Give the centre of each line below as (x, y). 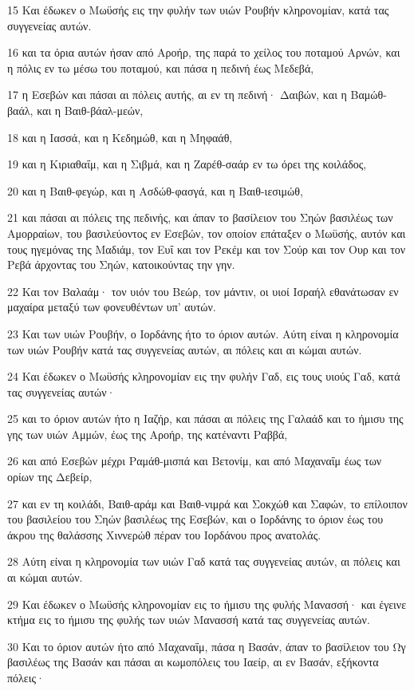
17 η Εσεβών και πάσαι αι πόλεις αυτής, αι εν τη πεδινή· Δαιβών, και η (177, 95)
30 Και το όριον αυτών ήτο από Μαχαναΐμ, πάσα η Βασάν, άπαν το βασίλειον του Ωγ (207, 646)
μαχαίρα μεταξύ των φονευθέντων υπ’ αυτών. (112, 307)
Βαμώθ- (369, 95)
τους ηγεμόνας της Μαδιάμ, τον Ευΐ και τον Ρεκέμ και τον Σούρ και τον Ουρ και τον (207, 249)
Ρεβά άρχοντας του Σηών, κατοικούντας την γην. (121, 265)
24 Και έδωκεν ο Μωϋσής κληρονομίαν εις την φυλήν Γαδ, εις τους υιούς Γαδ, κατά (204, 376)
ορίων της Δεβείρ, (50, 477)
